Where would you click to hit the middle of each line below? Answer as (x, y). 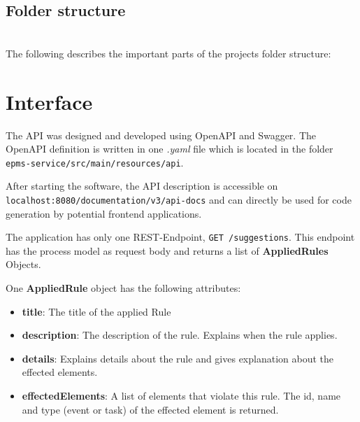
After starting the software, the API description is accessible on (142, 186)
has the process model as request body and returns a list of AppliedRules (167, 250)
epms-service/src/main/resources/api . (95, 162)
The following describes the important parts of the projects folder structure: (168, 53)
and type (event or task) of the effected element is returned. (150, 409)
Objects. (23, 264)
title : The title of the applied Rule (96, 311)
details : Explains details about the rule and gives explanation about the (178, 358)
